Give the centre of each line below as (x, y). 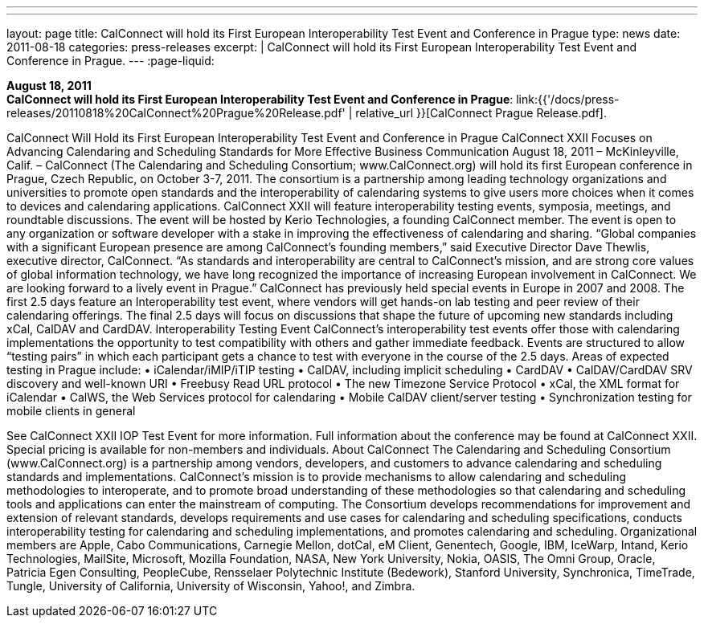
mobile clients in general (71, 411)
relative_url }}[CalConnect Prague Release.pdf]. (481, 113)
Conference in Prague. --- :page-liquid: (111, 61)
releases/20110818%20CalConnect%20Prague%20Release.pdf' (176, 113)
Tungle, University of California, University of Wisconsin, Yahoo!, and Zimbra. (211, 586)
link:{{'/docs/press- (568, 99)
